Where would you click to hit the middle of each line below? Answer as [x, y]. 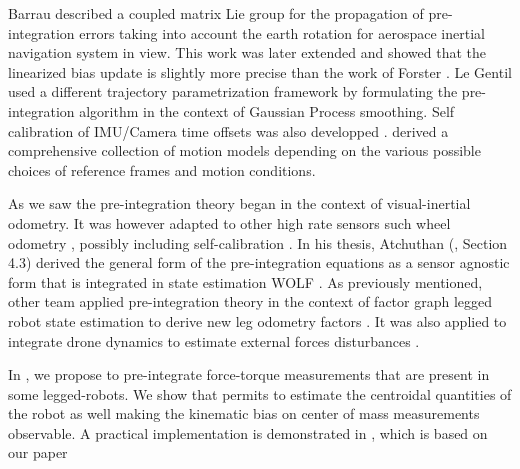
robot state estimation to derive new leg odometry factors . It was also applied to [257, 320]
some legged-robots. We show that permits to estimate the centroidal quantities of [260, 393]
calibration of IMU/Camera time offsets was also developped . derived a [228, 130]
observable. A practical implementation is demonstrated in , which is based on [248, 432]
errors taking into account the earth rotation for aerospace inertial [282, 32]
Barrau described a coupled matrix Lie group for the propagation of [216, 13]
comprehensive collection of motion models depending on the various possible [244, 150]
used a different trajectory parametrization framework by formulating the [233, 91]
